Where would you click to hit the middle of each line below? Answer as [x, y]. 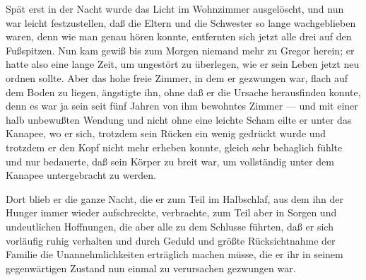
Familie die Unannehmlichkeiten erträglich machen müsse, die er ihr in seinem [175, 254]
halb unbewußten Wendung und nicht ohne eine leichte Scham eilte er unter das [179, 119]
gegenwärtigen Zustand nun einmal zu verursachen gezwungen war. [151, 268]
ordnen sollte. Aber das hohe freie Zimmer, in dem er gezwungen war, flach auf [177, 77]
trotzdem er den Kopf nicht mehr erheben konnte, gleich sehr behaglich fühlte [174, 147]
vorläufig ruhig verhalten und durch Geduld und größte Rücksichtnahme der [171, 240]
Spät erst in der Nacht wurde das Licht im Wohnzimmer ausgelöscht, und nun [175, 8]
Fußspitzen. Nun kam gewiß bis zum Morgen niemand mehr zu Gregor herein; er [180, 50]
